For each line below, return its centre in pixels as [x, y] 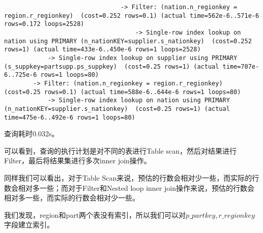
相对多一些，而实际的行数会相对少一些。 [72, 198]
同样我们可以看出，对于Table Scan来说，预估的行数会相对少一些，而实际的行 [132, 177]
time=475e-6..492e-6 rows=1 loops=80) [70, 117]
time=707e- [241, 66]
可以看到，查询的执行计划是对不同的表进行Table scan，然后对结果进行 [121, 150]
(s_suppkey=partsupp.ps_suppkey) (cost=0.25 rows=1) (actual [112, 66]
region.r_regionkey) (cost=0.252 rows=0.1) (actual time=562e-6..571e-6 [132, 16]
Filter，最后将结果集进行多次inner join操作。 [78, 161]
